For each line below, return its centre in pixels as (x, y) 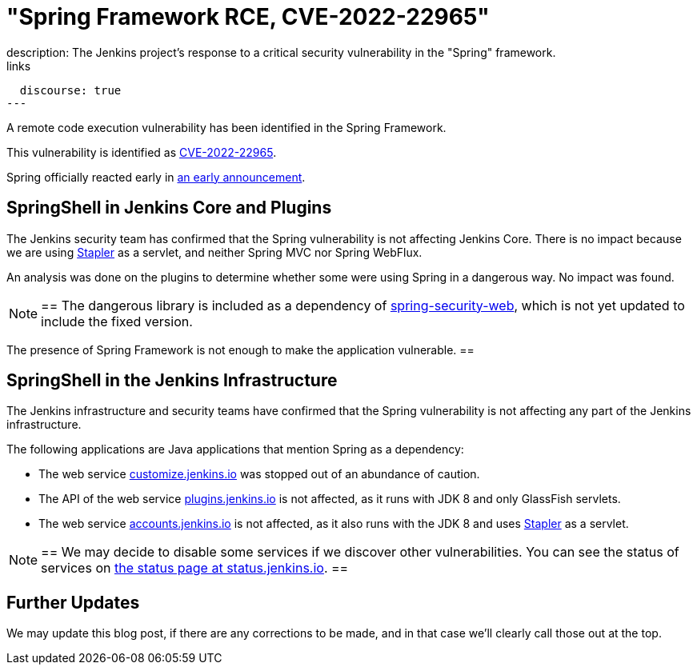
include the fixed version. (117, 321)
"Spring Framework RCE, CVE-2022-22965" (248, 17)
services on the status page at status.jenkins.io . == (195, 568)
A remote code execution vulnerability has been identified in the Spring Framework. (226, 127)
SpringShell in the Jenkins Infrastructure (172, 381)
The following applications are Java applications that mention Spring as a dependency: (235, 449)
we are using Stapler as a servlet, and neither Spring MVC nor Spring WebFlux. (214, 252)
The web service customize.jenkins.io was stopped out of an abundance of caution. (259, 474)
